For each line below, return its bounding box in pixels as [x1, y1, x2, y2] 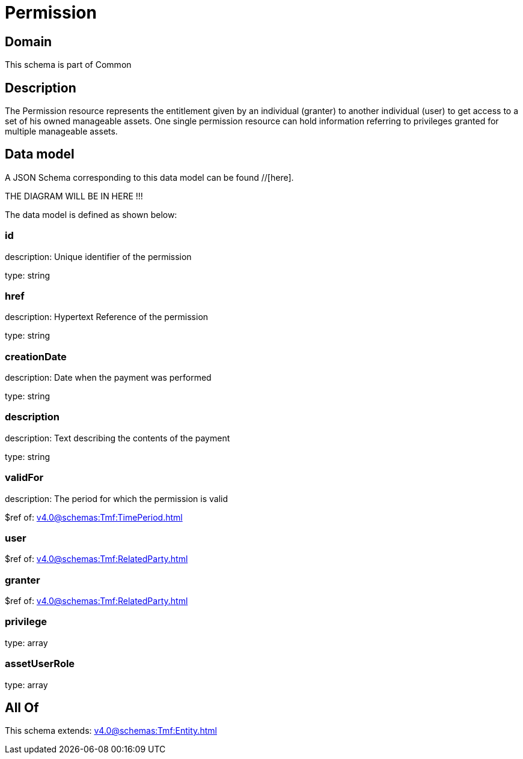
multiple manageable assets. [5, 126, 118, 137]
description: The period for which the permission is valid [5, 493, 228, 504]
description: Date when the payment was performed [5, 372, 212, 383]
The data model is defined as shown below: [5, 209, 177, 220]
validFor [5, 471, 44, 484]
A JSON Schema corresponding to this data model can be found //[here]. [5, 172, 294, 183]
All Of [5, 700, 39, 716]
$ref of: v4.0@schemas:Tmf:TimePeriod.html [5, 512, 183, 522]
